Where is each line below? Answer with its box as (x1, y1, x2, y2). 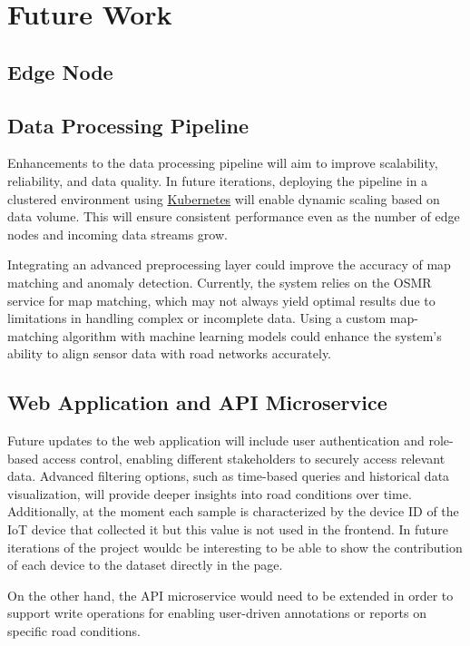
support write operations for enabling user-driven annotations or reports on (7, 603, 427, 622)
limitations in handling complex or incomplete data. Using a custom (7, 308, 387, 328)
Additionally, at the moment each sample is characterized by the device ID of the (7, 502, 459, 521)
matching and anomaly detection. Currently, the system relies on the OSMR (7, 272, 432, 291)
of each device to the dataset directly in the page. (7, 555, 283, 574)
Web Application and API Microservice (7, 388, 387, 416)
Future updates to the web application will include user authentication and (7, 431, 425, 450)
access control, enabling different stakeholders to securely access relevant (42, 448, 446, 467)
